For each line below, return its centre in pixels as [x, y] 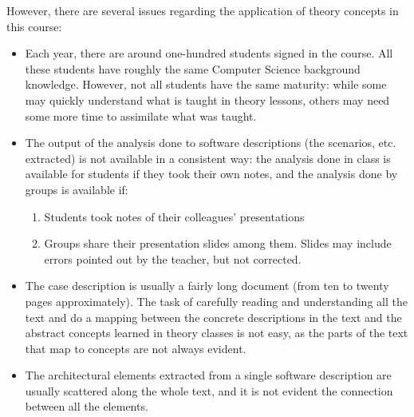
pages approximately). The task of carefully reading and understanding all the [216, 301]
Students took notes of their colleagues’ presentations [174, 216]
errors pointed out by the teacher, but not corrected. [173, 258]
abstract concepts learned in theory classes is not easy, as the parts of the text [217, 333]
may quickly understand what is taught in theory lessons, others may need [207, 99]
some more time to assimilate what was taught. [141, 115]
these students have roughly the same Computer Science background [193, 68]
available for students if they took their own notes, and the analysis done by [211, 174]
